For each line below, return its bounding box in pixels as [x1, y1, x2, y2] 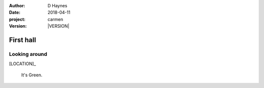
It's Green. [21, 72, 43, 78]
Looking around [9, 51, 47, 57]
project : [9, 16, 25, 22]
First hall [9, 35, 36, 44]
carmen [47, 16, 64, 22]
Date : [9, 10, 21, 16]
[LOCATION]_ [9, 61, 36, 67]
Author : [9, 3, 25, 8]
